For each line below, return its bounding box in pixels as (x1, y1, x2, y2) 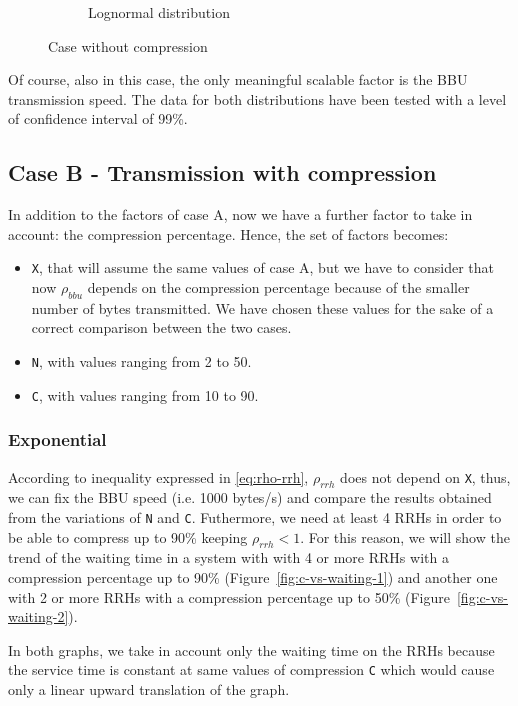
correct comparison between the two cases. (31, 317, 292, 338)
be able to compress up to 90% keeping (8, 526, 248, 547)
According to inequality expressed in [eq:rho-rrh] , (8, 466, 309, 487)
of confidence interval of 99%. (8, 108, 188, 129)
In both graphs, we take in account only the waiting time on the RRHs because (8, 639, 495, 660)
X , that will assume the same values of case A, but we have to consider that (31, 257, 494, 278)
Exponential (8, 427, 107, 452)
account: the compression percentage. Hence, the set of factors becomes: (8, 223, 449, 244)
